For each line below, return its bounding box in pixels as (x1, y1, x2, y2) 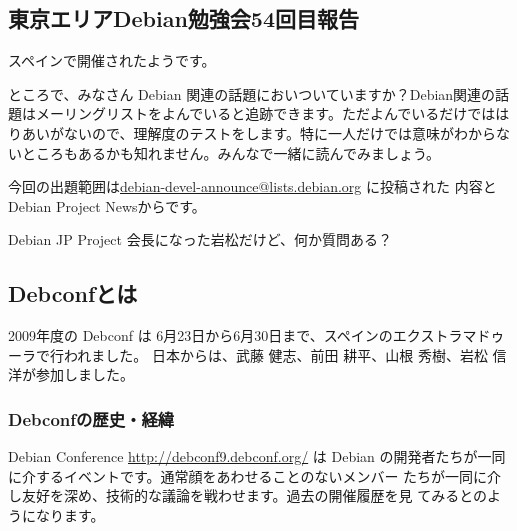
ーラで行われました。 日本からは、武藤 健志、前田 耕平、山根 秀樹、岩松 (8, 344, 488, 365)
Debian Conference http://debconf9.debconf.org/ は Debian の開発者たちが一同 (8, 446, 506, 467)
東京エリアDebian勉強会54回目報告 (8, 3, 360, 34)
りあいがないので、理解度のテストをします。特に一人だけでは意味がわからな (8, 122, 511, 143)
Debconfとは (8, 278, 138, 309)
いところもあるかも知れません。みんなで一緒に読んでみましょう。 (8, 142, 441, 163)
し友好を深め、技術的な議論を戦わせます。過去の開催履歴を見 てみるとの (8, 485, 488, 506)
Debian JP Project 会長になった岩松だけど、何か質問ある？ (8, 229, 392, 250)
